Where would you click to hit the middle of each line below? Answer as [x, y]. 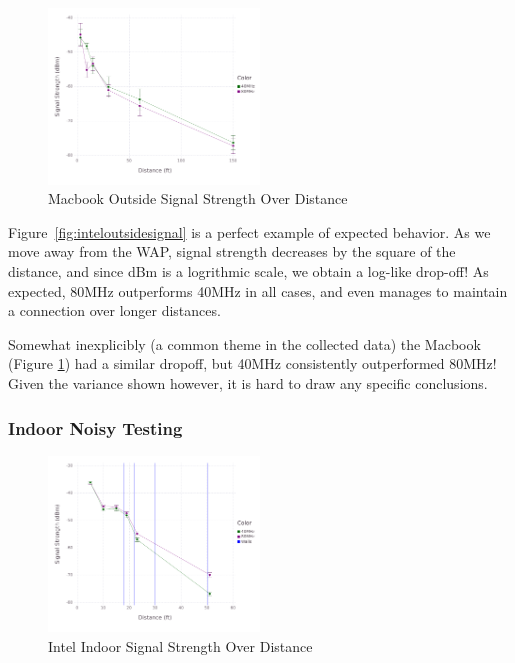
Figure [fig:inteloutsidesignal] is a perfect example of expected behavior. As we [249, 231]
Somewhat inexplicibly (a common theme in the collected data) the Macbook [244, 343]
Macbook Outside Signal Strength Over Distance [198, 198]
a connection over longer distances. [114, 310]
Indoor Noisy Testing [95, 427]
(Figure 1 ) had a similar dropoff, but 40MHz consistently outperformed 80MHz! [252, 363]
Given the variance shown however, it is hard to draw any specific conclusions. [248, 383]
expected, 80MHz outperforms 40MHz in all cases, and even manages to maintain [258, 290]
